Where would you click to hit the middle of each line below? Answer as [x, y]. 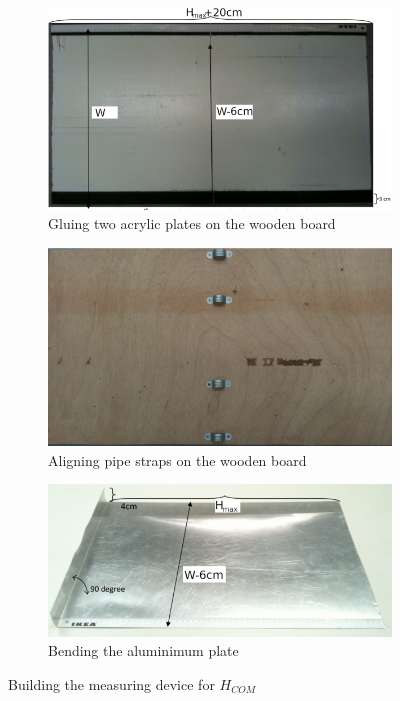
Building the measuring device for [111, 683]
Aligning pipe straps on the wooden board [177, 459]
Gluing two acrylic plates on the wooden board [192, 223]
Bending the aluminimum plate [143, 650]
